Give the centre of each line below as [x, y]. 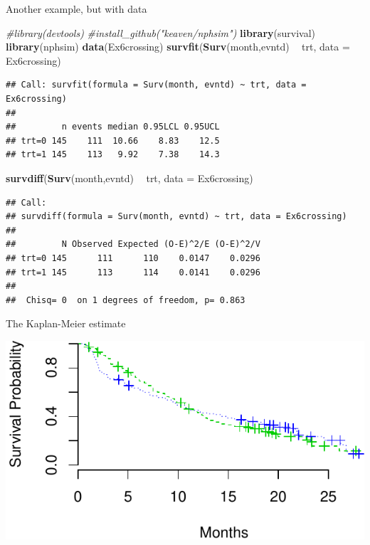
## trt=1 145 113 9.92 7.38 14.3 [113, 155]
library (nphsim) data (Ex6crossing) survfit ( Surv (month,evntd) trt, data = [178, 47]
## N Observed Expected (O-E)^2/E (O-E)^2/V [133, 244]
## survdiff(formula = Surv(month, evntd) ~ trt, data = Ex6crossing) [176, 217]
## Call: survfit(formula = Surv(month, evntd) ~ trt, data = [156, 85]
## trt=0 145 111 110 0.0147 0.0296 [133, 258]
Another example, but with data [76, 9]
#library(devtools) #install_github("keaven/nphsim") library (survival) [161, 32]
